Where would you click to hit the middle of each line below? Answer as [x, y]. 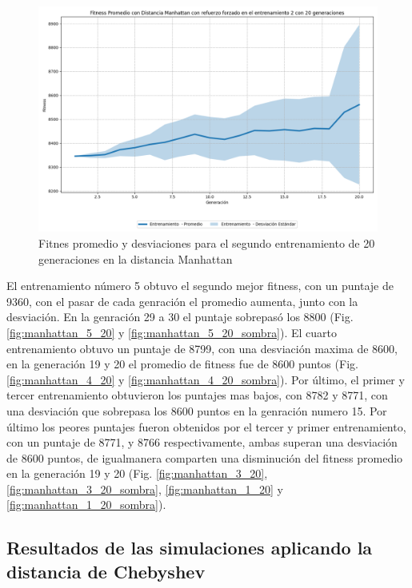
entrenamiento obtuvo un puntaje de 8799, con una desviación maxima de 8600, [202, 348]
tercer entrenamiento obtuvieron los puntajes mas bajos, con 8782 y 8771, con [197, 395]
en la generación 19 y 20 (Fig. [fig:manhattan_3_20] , [137, 473]
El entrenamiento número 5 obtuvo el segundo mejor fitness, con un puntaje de [200, 286]
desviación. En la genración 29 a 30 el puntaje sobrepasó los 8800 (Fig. [180, 317]
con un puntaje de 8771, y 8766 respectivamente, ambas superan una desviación [202, 442]
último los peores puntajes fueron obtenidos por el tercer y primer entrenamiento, [206, 426]
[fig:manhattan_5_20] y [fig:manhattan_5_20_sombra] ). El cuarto [172, 332]
